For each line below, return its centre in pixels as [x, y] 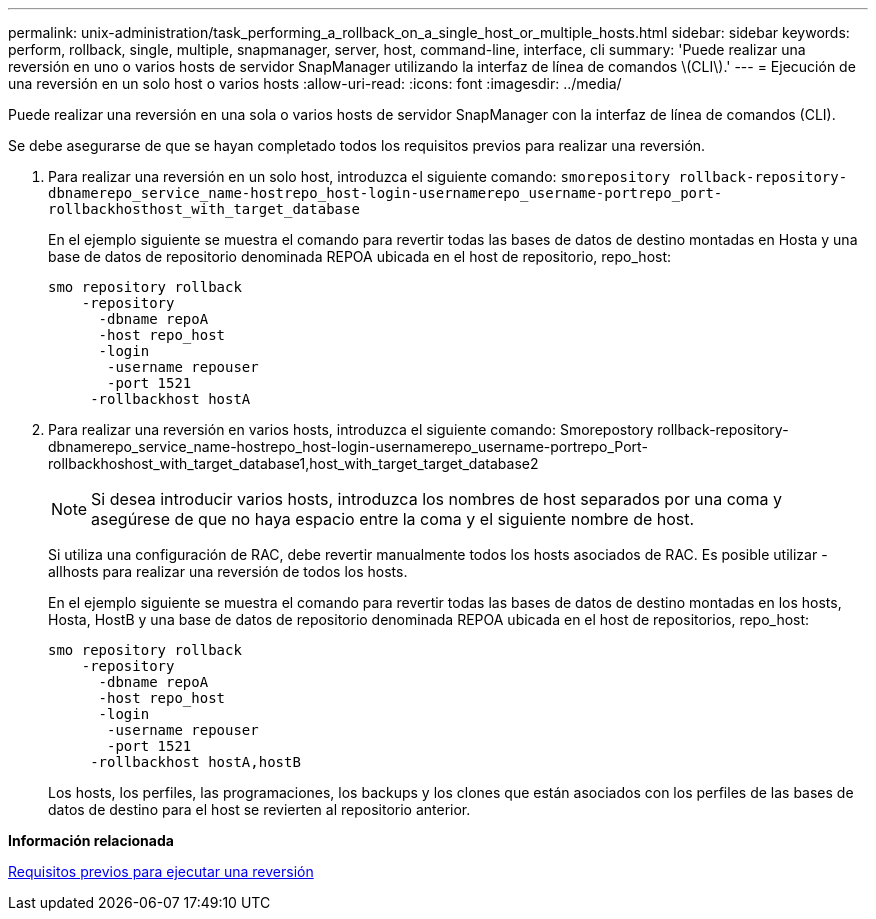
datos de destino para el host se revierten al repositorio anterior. [259, 809]
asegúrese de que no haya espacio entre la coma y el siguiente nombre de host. [393, 519]
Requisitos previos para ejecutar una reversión [161, 871]
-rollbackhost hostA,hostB [195, 762]
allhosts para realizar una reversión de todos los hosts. [228, 571]
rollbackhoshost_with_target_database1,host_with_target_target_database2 [293, 463]
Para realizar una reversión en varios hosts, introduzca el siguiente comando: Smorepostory [351, 429]
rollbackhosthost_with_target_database [204, 209]
